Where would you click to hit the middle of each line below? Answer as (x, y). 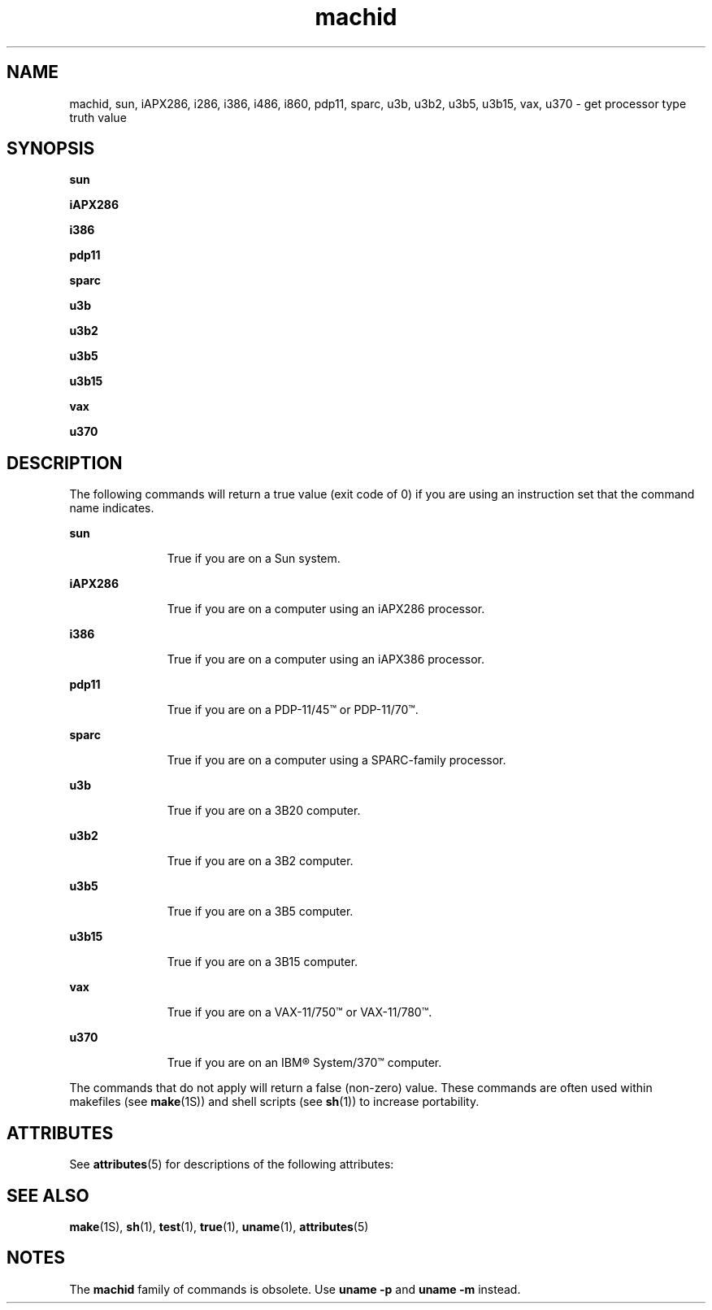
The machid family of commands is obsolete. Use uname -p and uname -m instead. (295, 1289)
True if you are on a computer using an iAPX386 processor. (326, 659)
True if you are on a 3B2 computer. (260, 861)
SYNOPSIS (51, 149)
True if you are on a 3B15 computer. (263, 962)
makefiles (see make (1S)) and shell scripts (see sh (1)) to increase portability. (274, 1102)
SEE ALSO (48, 1195)
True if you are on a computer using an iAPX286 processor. (326, 609)
